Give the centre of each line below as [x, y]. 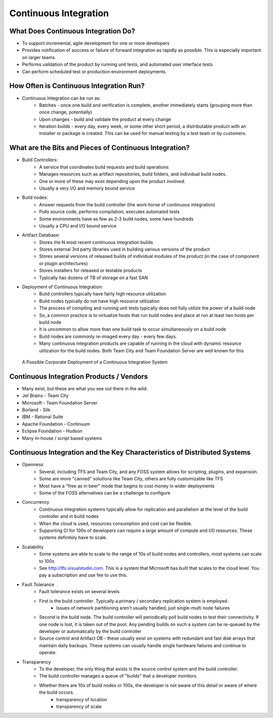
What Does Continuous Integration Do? [72, 31]
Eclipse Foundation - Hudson [52, 431]
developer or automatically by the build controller [90, 632]
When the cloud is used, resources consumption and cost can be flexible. [116, 523]
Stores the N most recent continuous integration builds [96, 242]
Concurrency [36, 502]
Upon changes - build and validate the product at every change [105, 119]
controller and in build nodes [69, 516]
